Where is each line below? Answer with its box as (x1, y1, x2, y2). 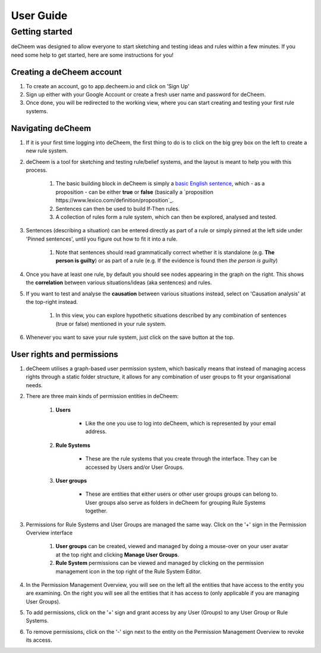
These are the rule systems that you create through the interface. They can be (85, 455, 277, 462)
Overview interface (26, 529, 73, 536)
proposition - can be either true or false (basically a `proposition (55, 188, 213, 195)
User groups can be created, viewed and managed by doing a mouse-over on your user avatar (55, 543, 288, 550)
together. (85, 507, 108, 515)
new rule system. (26, 147, 68, 154)
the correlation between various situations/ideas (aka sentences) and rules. (26, 279, 212, 286)
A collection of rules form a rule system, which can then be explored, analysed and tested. (55, 213, 277, 220)
